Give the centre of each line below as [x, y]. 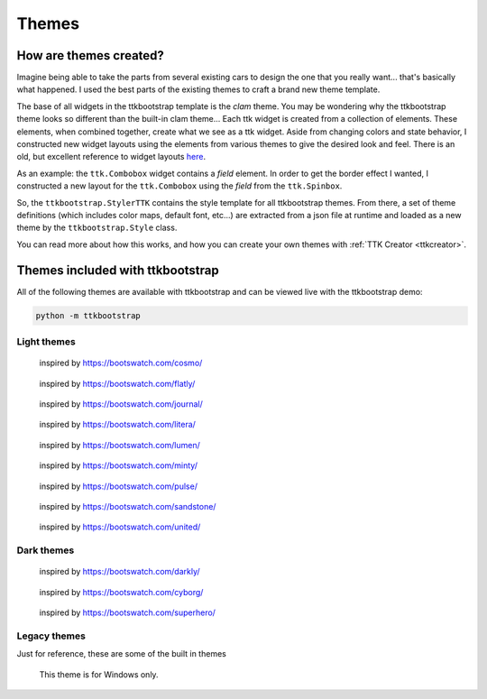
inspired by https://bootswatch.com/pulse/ [119, 486]
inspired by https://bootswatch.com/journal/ [121, 404]
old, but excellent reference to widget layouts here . [111, 157]
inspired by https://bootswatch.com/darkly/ [119, 572]
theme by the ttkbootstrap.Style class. [97, 228]
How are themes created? [90, 55]
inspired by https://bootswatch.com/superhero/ [128, 612]
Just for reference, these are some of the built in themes [122, 654]
